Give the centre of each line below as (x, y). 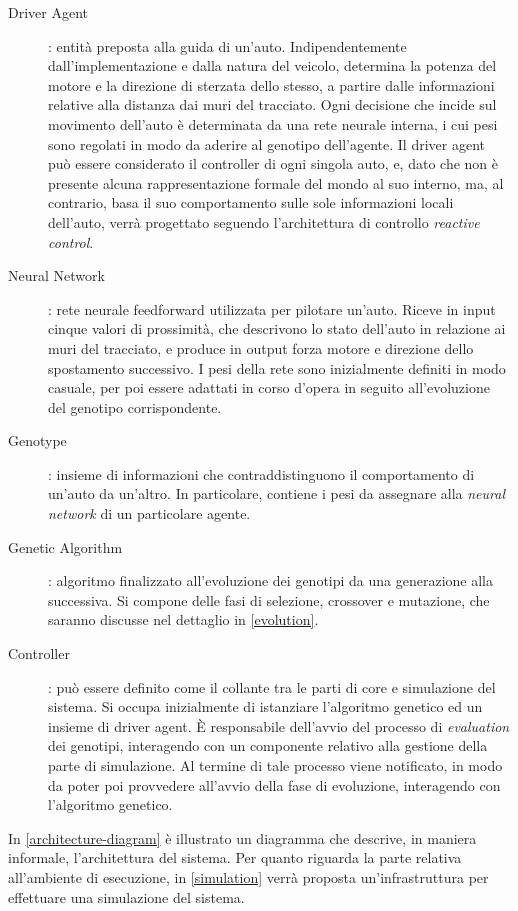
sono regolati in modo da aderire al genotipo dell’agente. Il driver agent (267, 143)
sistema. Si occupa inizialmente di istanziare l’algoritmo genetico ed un (265, 706)
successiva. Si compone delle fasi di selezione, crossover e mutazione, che (269, 599)
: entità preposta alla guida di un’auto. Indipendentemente (227, 45)
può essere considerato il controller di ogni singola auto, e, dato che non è (273, 163)
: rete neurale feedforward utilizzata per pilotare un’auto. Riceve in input (272, 308)
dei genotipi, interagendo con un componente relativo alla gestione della (268, 745)
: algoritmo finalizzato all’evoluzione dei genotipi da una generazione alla (270, 580)
